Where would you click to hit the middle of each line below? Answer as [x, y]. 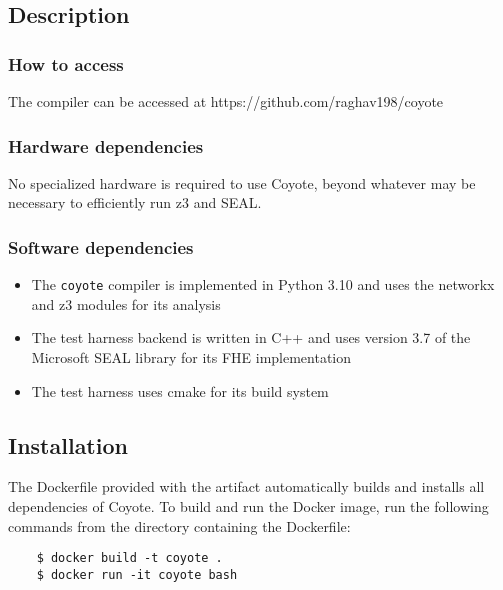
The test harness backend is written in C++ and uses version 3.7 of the [251, 337]
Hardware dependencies [106, 145]
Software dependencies [101, 246]
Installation [68, 444]
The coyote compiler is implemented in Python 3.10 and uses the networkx [263, 284]
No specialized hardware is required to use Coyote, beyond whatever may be [242, 182]
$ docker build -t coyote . [129, 558]
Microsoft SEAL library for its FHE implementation [191, 357]
